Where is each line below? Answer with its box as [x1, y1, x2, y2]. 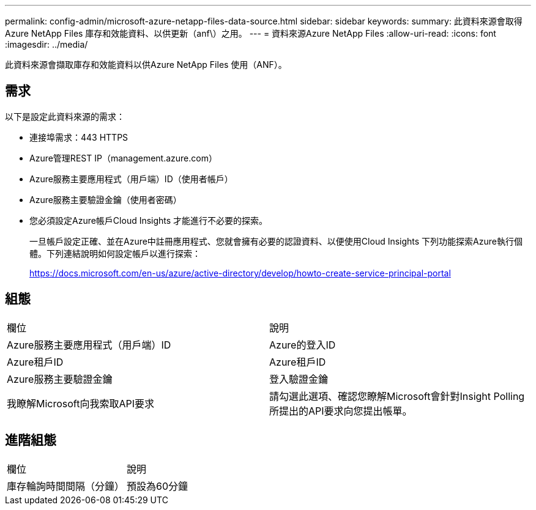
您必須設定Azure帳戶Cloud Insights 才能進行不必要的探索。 [29, 215, 268, 226]
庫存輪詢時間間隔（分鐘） [7, 479, 125, 492]
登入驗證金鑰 [269, 372, 329, 385]
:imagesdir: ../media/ [5, 39, 88, 50]
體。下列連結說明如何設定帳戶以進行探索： [29, 248, 201, 259]
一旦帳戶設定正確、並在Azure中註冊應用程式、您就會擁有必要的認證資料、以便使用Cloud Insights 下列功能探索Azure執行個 [29, 235, 523, 246]
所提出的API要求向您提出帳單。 [269, 404, 412, 417]
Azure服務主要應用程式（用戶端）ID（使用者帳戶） [29, 173, 233, 184]
